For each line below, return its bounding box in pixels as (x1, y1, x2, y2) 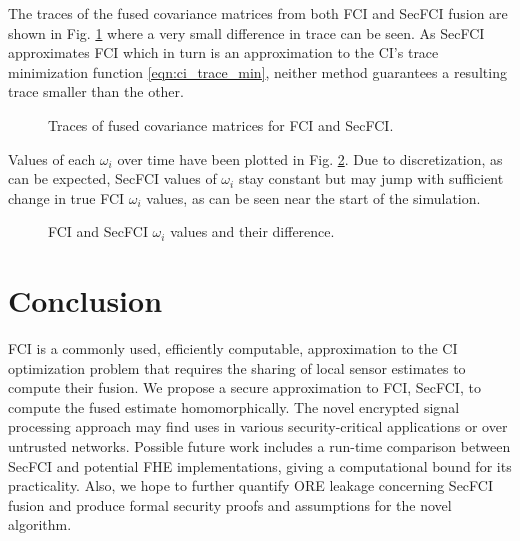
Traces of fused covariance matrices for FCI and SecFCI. (48, 114, 394, 135)
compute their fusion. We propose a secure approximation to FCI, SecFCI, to (8, 377, 481, 398)
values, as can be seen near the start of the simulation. (146, 187, 481, 208)
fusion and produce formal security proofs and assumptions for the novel (8, 494, 452, 515)
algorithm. (8, 514, 72, 535)
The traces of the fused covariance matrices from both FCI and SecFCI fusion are (8, 3, 508, 23)
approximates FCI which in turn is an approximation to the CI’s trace (8, 42, 439, 63)
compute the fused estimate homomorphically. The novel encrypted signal (8, 396, 460, 417)
